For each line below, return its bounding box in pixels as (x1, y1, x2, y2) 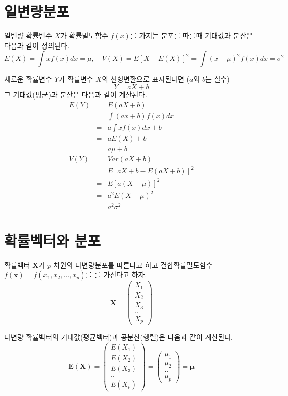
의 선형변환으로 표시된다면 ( (101, 74, 189, 84)
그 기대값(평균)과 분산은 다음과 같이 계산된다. (4, 89, 147, 100)
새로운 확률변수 (4, 74, 52, 84)
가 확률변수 (58, 74, 93, 84)
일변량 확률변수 (4, 30, 52, 41)
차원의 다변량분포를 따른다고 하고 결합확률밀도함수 (53, 259, 213, 270)
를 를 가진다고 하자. (85, 269, 147, 280)
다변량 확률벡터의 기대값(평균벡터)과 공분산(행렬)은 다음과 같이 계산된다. (4, 332, 233, 342)
